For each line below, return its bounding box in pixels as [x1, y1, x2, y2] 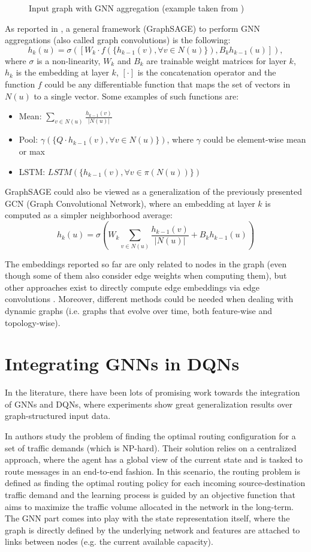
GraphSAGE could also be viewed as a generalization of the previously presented [5, 185, 302, 198]
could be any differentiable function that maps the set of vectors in [44, 77, 291, 90]
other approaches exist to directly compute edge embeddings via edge [5, 280, 259, 293]
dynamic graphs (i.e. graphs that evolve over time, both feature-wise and [5, 304, 273, 316]
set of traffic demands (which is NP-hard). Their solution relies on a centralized [5, 441, 297, 454]
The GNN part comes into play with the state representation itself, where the [5, 512, 290, 524]
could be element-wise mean [203, 133, 306, 146]
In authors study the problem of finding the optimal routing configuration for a [5, 430, 296, 442]
